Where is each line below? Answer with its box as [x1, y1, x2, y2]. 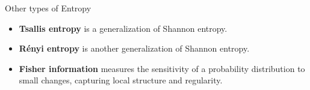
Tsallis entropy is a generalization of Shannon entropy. [19, 22, 228, 34]
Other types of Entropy [5, 2, 91, 14]
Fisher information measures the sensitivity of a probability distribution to [19, 62, 305, 74]
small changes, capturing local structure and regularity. [19, 74, 223, 86]
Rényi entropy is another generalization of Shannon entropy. [19, 42, 250, 55]
